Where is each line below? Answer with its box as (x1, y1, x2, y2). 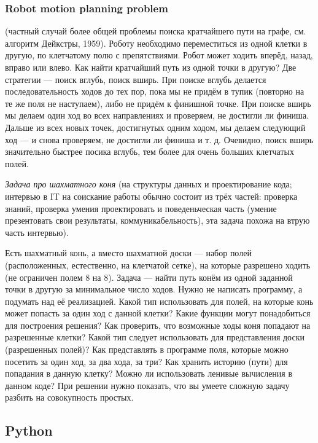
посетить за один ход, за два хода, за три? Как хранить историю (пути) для (5, 355, 288, 367)
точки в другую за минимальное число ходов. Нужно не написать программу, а (5, 283, 303, 296)
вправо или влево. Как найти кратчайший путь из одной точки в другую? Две (5, 61, 297, 73)
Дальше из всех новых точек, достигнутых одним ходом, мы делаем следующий (5, 120, 306, 133)
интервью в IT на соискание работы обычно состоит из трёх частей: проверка (5, 189, 298, 202)
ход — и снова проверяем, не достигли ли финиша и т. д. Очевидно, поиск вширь (5, 133, 314, 146)
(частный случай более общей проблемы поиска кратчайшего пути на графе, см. (5, 25, 306, 37)
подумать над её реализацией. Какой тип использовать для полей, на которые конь (5, 294, 314, 307)
